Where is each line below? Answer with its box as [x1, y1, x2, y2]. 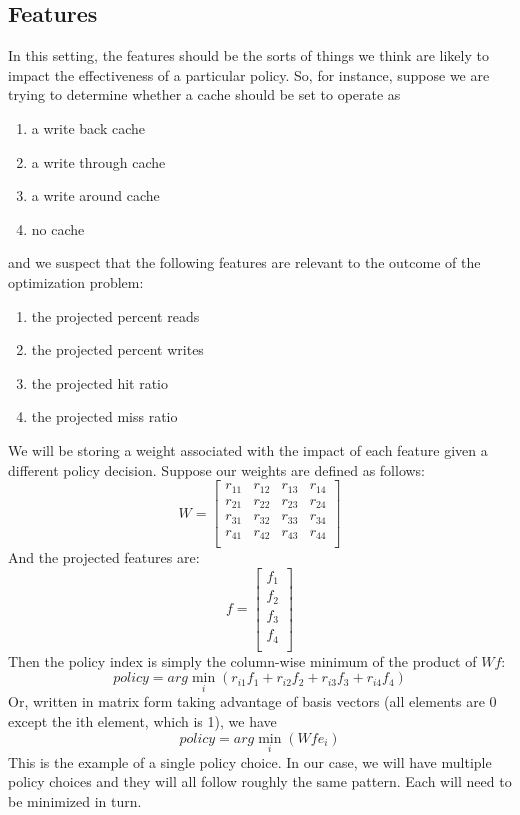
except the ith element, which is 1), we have [8, 711, 277, 732]
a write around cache [31, 185, 160, 206]
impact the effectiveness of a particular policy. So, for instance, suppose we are [8, 64, 490, 85]
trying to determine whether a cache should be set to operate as [8, 84, 401, 105]
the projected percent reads [31, 305, 200, 326]
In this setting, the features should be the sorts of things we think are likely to [8, 45, 489, 66]
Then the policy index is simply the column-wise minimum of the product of [8, 650, 477, 671]
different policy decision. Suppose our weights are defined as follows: [8, 459, 426, 480]
